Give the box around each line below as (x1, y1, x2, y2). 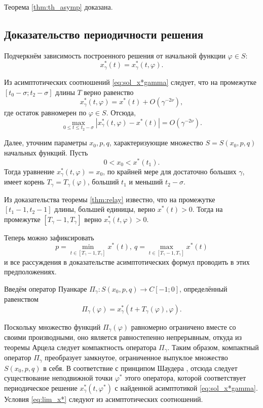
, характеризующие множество (109, 137, 203, 148)
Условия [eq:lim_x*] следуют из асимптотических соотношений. (4, 393, 203, 404)
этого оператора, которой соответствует (125, 372, 246, 383)
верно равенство (84, 86, 134, 97)
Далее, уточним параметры (4, 137, 87, 148)
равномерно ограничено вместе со (131, 321, 236, 332)
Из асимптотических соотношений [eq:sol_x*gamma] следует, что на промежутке (4, 76, 256, 87)
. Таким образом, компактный (167, 341, 259, 352)
